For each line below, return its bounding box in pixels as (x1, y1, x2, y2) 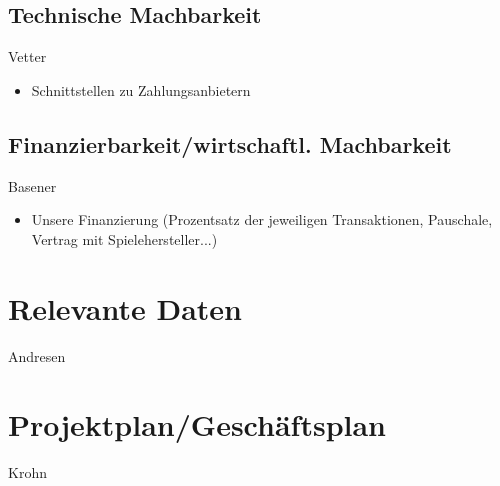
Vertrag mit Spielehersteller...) (31, 228, 218, 249)
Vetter (8, 46, 47, 67)
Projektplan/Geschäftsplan (8, 404, 387, 445)
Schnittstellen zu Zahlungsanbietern (31, 79, 251, 100)
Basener (8, 175, 57, 196)
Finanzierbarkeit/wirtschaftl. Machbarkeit (8, 128, 452, 159)
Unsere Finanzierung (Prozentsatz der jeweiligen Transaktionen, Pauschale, (31, 209, 493, 230)
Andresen (8, 345, 66, 366)
